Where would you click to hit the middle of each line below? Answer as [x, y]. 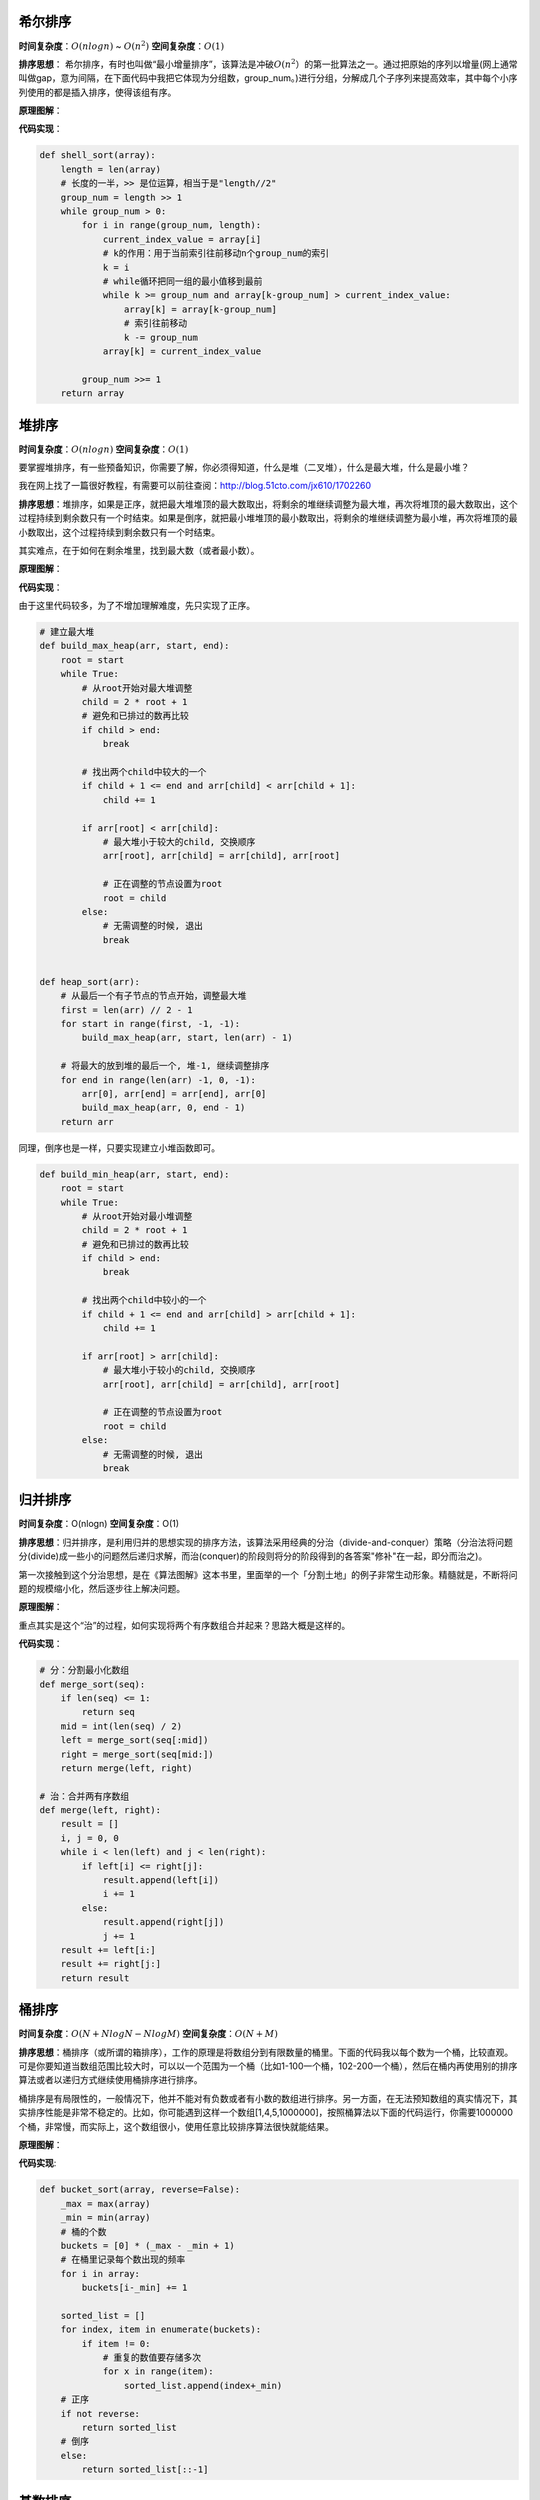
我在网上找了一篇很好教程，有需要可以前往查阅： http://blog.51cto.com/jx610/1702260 [195, 486]
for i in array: [100, 2273]
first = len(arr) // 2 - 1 [127, 1009]
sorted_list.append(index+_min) [203, 2385]
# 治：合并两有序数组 [84, 1796]
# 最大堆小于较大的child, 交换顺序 [179, 841]
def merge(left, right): [100, 1810]
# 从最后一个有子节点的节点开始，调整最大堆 [153, 996]
